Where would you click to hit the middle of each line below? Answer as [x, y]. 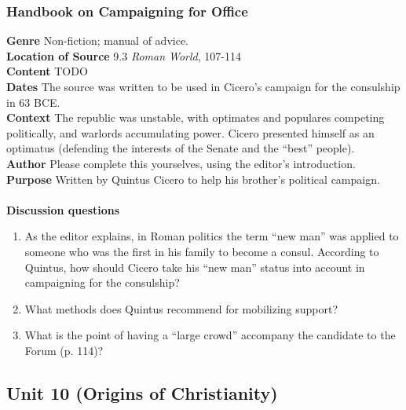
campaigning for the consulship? [102, 282]
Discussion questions [63, 209]
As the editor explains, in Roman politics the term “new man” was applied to [212, 236]
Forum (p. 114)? [64, 350]
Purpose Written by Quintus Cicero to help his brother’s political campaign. [193, 179]
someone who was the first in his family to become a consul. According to [202, 251]
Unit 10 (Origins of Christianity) [142, 392]
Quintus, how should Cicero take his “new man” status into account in [195, 267]
